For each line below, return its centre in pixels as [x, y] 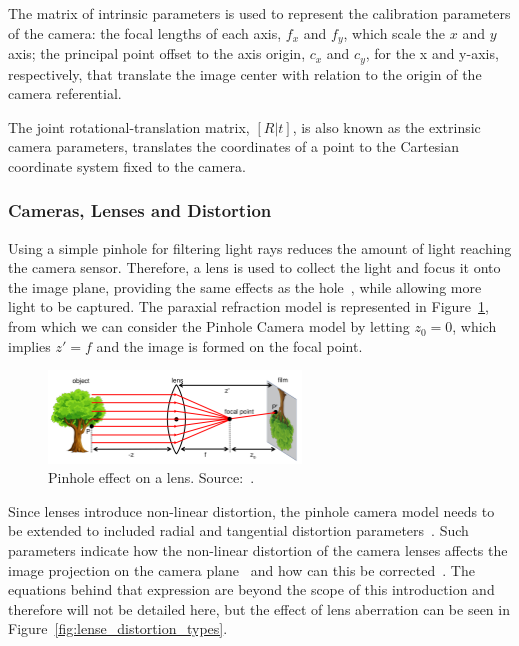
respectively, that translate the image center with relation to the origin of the [245, 73]
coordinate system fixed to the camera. [127, 165]
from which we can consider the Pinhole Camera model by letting [209, 326]
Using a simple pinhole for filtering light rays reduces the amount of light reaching [260, 247]
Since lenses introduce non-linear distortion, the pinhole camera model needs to [251, 510]
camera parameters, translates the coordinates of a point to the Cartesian [233, 146]
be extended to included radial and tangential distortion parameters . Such [238, 530]
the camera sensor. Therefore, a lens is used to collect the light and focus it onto [254, 267]
